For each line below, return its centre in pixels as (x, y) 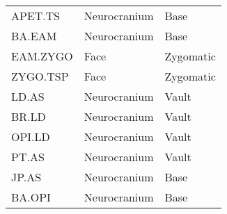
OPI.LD (31, 137)
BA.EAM (34, 36)
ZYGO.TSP (40, 76)
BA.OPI (31, 197)
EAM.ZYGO (42, 56)
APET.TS (36, 16)
